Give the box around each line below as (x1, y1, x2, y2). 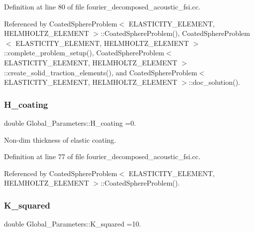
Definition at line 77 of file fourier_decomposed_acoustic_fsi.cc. (4, 151, 201, 162)
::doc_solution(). (189, 77, 241, 87)
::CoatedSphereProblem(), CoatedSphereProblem (100, 28, 250, 38)
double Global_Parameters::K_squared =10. (4, 219, 141, 229)
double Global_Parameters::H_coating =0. (4, 117, 136, 128)
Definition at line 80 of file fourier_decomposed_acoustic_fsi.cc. (4, 1, 201, 11)
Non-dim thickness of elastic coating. (4, 134, 116, 145)
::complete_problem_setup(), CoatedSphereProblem (4, 47, 164, 58)
